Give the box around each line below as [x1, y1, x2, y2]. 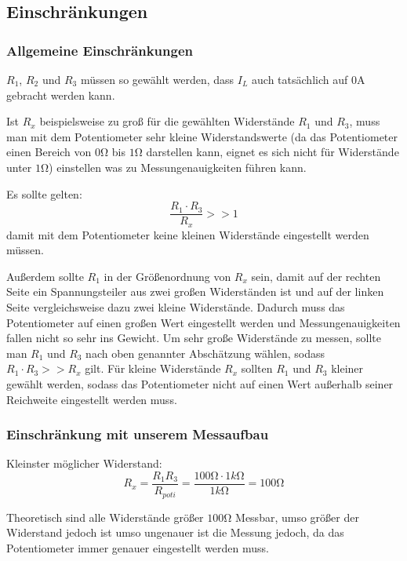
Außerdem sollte [6, 268, 84, 284]
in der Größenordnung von [104, 268, 231, 284]
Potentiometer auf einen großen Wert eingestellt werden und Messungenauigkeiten [6, 314, 401, 330]
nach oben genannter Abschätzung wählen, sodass [85, 344, 325, 361]
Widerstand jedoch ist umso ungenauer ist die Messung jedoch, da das [6, 524, 344, 541]
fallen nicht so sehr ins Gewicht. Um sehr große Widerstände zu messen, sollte [6, 330, 381, 346]
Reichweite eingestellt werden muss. [6, 391, 177, 407]
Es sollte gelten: [6, 185, 82, 202]
